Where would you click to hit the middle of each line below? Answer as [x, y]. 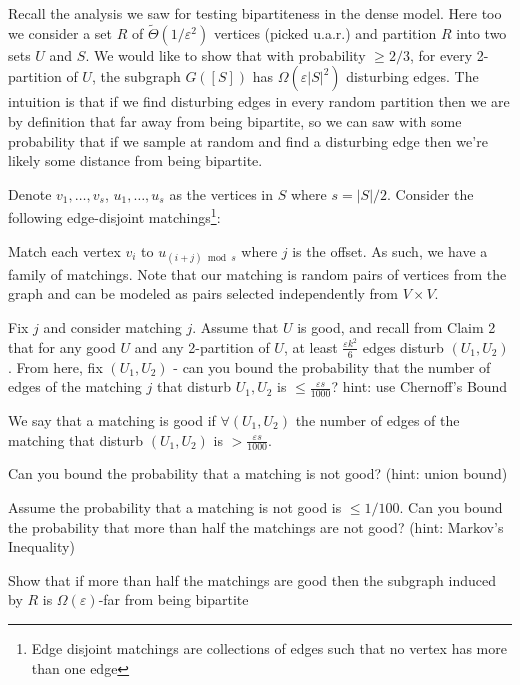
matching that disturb [76, 439]
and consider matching [112, 327]
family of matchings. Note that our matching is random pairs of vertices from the [257, 273]
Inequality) [41, 546]
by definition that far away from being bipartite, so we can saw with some [235, 121]
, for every [441, 54]
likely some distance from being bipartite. [135, 160]
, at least [310, 346]
